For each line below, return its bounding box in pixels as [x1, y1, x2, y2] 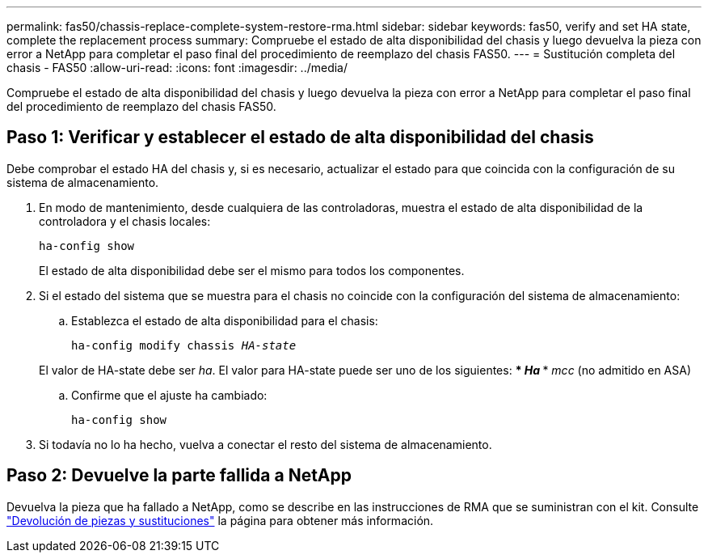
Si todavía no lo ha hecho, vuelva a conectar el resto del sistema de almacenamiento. [39, 437, 492, 451]
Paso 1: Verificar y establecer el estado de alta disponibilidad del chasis [6, 127, 594, 148]
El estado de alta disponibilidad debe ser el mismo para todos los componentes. [39, 263, 465, 277]
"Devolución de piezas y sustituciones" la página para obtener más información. [6, 513, 434, 527]
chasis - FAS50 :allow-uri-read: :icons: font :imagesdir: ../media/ [6, 61, 348, 74]
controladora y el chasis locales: [39, 214, 211, 228]
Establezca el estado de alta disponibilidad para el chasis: [71, 313, 378, 328]
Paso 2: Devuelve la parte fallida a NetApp [6, 465, 352, 486]
